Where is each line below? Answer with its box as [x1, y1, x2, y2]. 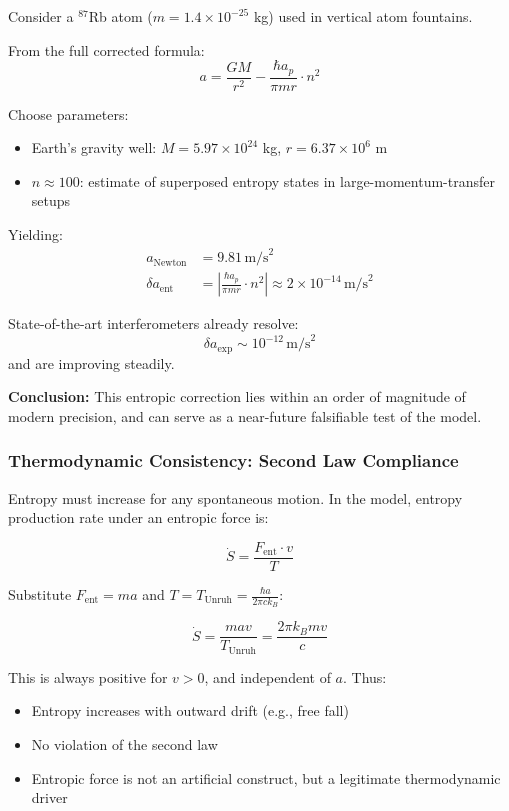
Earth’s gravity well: [31, 137, 157, 158]
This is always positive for [8, 666, 168, 687]
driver [31, 787, 68, 808]
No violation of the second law [31, 733, 218, 754]
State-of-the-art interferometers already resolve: [8, 313, 299, 334]
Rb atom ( [88, 6, 153, 26]
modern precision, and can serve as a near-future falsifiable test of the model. [8, 405, 482, 426]
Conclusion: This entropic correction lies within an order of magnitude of [8, 386, 466, 407]
